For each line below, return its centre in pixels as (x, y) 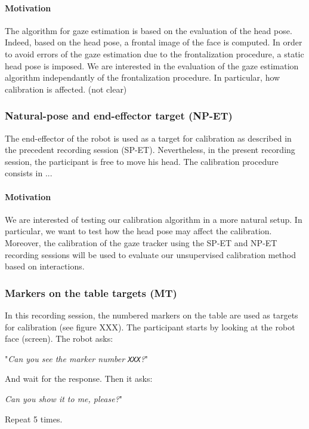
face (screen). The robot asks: (59, 338)
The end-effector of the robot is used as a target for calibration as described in (148, 138)
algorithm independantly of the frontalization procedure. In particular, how (143, 77)
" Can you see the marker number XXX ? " (77, 358)
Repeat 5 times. (34, 419)
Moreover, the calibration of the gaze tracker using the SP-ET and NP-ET (141, 242)
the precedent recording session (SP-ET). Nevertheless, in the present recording (150, 150)
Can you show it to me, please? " (64, 398)
